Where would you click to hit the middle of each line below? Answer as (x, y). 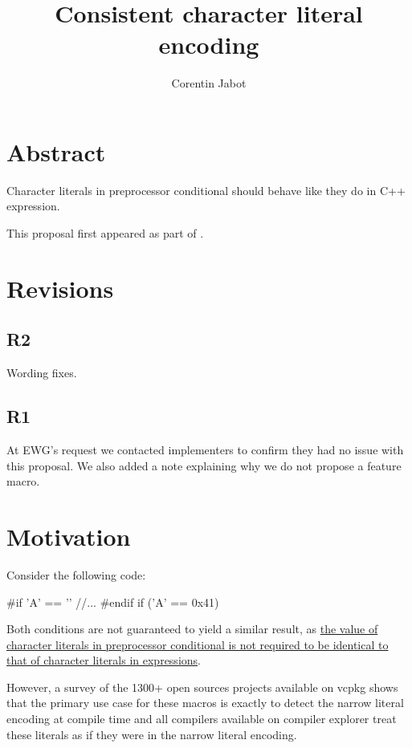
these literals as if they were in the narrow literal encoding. (152, 734)
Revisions (60, 288)
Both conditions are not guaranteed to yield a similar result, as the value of (192, 629)
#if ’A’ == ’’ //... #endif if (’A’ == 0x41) (113, 602)
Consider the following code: (76, 574)
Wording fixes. (42, 373)
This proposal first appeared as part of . (105, 233)
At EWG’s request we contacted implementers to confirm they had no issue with (205, 449)
